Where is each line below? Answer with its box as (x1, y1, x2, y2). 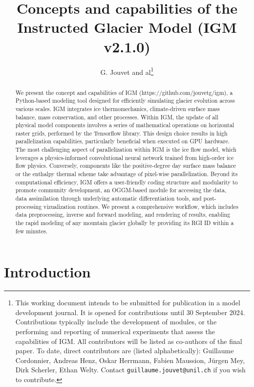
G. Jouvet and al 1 (100, 65, 154, 77)
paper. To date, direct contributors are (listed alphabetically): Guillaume (15, 345, 234, 356)
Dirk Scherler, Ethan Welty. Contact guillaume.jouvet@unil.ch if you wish (15, 364, 246, 375)
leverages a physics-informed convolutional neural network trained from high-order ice (15, 153, 234, 161)
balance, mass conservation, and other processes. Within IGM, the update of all (15, 113, 218, 121)
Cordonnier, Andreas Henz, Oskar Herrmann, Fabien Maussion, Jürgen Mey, (15, 355, 245, 365)
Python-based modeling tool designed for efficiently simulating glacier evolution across (15, 96, 235, 105)
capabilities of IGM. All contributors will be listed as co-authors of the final (15, 336, 242, 346)
